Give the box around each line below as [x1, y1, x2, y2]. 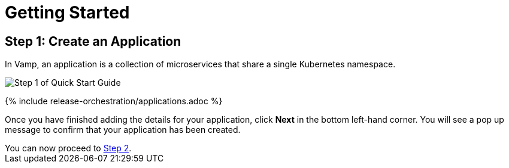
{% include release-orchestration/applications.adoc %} [5, 96, 223, 107]
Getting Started [5, 2, 130, 23]
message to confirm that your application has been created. [5, 125, 241, 135]
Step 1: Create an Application [5, 33, 181, 49]
